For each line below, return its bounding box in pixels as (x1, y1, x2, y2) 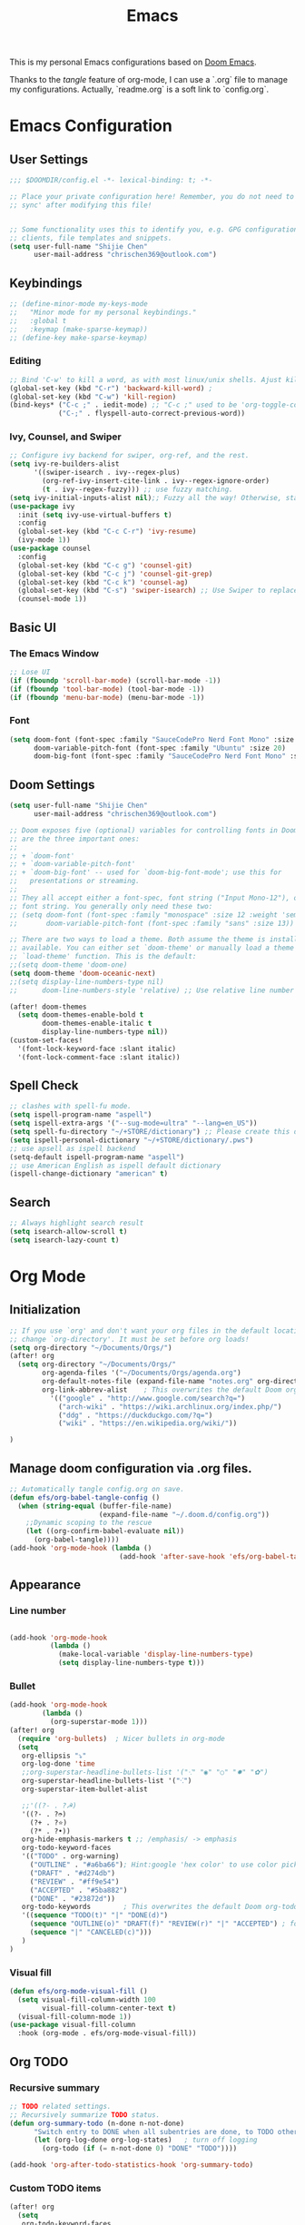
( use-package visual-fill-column (9, 2021, 136, 2030)
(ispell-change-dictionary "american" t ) (9, 1169, 169, 1178)
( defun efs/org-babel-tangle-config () (9, 1492, 161, 1502)
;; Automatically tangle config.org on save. (9, 1484, 184, 1493)
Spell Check (9, 1078, 79, 1094)
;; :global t (9, 316, 67, 325)
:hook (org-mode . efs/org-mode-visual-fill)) (17, 2029, 197, 2038)
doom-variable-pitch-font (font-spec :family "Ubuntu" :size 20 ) (33, 743, 286, 753)
